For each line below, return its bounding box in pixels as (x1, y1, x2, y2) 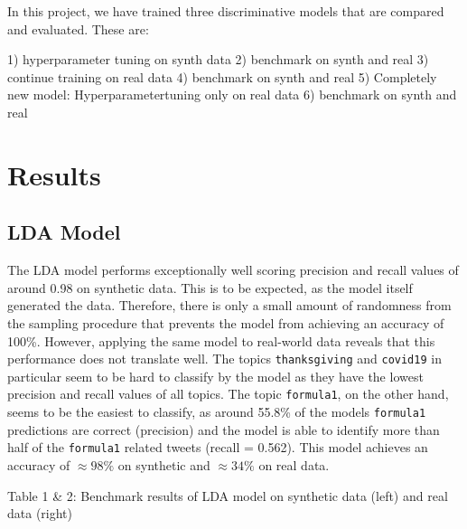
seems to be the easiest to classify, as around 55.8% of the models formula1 (7, 402, 426, 421)
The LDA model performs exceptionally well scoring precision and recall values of (7, 260, 459, 279)
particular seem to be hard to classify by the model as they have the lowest (7, 366, 424, 385)
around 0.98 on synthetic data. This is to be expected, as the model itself (7, 278, 413, 297)
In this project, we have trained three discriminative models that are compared (7, 2, 444, 20)
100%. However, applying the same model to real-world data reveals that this (7, 331, 435, 350)
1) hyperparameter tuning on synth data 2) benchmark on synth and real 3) (7, 50, 429, 69)
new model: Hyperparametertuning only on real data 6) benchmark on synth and (7, 85, 457, 104)
